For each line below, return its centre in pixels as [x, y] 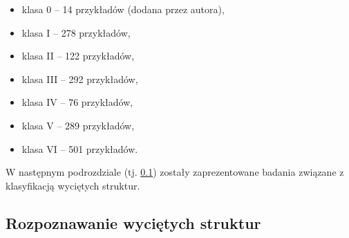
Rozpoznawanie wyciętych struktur [133, 222]
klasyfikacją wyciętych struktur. [73, 185]
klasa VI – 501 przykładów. [80, 148]
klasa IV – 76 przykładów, [77, 102]
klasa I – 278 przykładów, [76, 32]
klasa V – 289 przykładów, [78, 125]
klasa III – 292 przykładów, [80, 79]
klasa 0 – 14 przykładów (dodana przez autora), [123, 9]
